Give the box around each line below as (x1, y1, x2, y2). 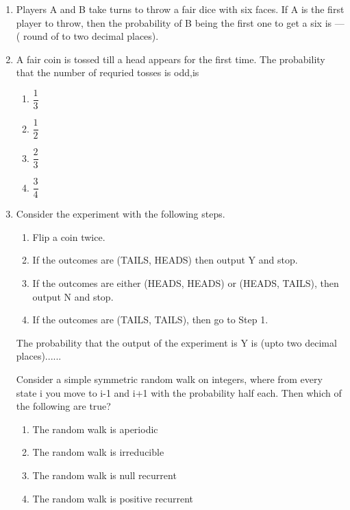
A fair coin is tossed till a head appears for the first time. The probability (16, 51, 325, 66)
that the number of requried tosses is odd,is (16, 65, 199, 80)
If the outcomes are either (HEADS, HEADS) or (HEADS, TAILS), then (32, 276, 339, 290)
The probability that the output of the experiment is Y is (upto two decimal (16, 335, 337, 349)
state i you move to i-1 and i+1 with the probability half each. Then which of (16, 385, 342, 399)
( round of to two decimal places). (16, 29, 159, 43)
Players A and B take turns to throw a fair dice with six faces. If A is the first (16, 2, 345, 16)
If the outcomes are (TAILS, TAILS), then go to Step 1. (32, 312, 268, 327)
